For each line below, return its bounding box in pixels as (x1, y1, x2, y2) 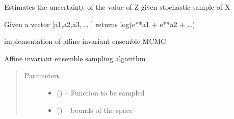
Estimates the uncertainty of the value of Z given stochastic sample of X (4, 2, 230, 12)
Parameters (24, 70, 60, 81)
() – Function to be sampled (57, 87, 145, 98)
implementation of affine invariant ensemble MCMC (4, 36, 166, 46)
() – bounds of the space (57, 104, 133, 115)
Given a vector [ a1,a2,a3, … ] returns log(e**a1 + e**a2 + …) (4, 18, 195, 29)
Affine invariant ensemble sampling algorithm (4, 53, 146, 63)
